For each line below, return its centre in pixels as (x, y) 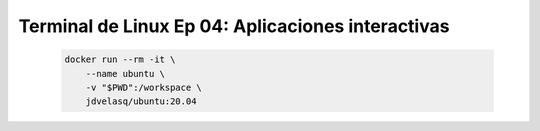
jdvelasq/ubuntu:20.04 (141, 101)
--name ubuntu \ (125, 73)
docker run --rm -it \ (120, 59)
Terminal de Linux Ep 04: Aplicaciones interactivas (234, 26)
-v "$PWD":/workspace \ (143, 87)
